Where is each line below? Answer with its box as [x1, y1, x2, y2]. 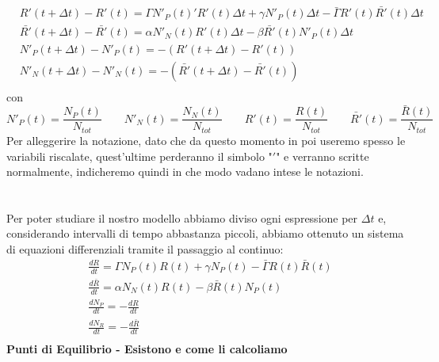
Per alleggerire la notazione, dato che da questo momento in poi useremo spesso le [6, 131, 406, 148]
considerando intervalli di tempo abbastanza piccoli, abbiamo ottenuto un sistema [6, 225, 404, 242]
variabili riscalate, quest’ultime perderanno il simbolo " [6, 147, 273, 164]
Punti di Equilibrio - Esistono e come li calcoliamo [6, 341, 288, 357]
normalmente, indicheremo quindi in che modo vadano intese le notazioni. [6, 163, 364, 180]
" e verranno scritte [276, 147, 369, 164]
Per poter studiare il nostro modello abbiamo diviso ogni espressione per [6, 209, 358, 226]
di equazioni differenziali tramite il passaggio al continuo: [6, 241, 284, 257]
